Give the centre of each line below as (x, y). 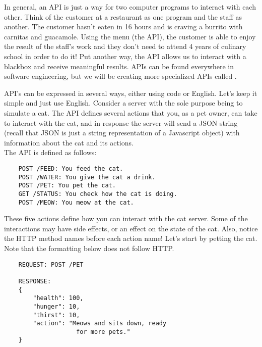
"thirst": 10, (56, 315)
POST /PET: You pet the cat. (67, 186)
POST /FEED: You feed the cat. (71, 168)
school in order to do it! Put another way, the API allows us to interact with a (125, 56)
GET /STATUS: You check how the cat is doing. (98, 194)
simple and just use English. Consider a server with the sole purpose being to (123, 103)
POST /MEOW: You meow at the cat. (76, 202)
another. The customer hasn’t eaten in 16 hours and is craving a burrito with (123, 27)
